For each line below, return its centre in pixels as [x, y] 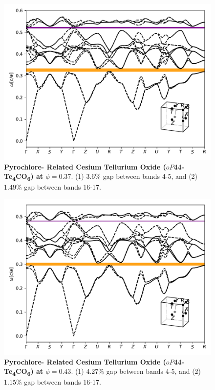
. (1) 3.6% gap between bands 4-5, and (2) [134, 176]
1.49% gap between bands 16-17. [53, 187]
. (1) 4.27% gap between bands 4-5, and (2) [136, 371]
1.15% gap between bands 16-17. [53, 382]
